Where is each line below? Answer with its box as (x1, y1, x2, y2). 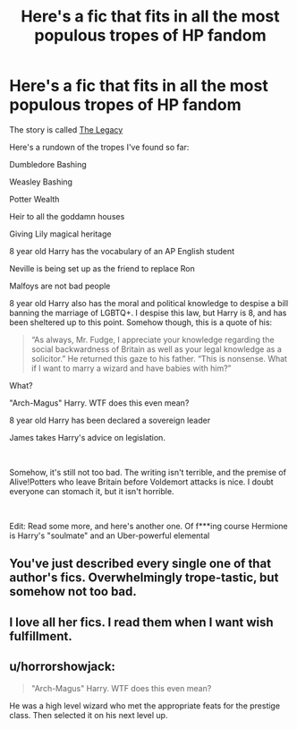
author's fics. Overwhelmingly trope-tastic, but (9, 570, 279, 586)
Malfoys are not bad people (9, 280, 111, 291)
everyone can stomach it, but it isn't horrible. (9, 485, 174, 496)
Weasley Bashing (9, 176, 73, 187)
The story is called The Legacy (9, 124, 123, 135)
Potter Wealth (9, 193, 60, 204)
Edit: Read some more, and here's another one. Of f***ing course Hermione (9, 520, 288, 531)
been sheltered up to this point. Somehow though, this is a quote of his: (9, 316, 273, 328)
